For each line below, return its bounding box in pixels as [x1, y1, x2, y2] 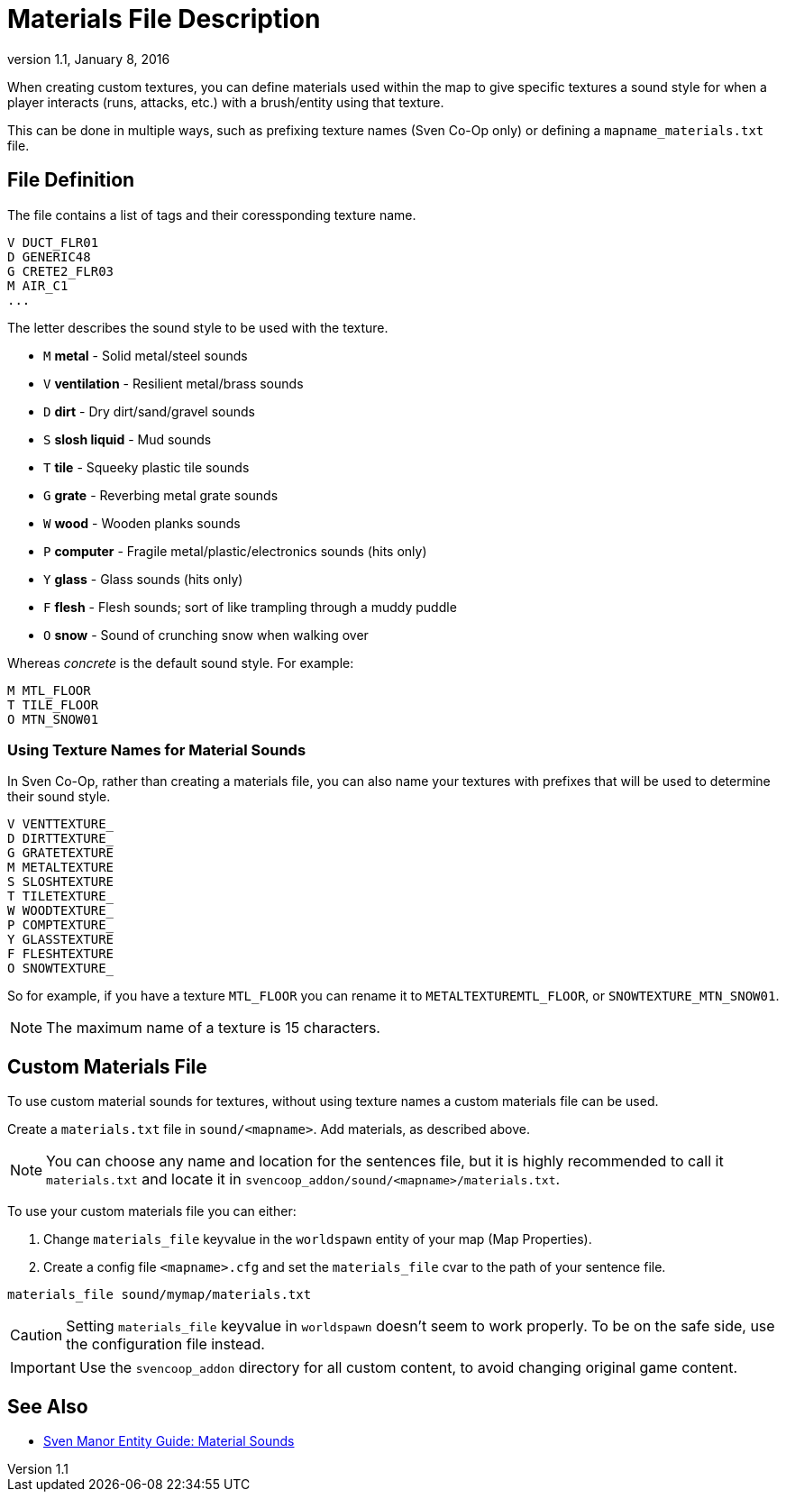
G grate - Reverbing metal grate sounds [43, 487, 279, 503]
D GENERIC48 [7, 249, 91, 264]
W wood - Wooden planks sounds [43, 515, 241, 531]
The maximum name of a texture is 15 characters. [46, 1019, 380, 1037]
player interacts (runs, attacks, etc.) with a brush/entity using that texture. [7, 94, 444, 110]
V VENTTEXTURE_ [7, 817, 114, 832]
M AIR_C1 [7, 278, 69, 293]
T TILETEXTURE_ [7, 889, 114, 904]
